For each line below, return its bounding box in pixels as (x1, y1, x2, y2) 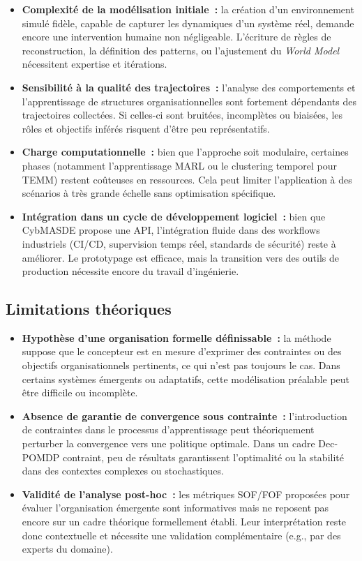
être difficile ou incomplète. (22, 385, 138, 400)
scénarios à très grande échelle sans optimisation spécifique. (22, 186, 276, 200)
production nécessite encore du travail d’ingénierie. (22, 264, 239, 278)
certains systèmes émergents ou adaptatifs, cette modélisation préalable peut (22, 371, 350, 386)
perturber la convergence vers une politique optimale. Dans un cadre (22, 436, 315, 451)
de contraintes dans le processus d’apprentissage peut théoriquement (22, 422, 315, 437)
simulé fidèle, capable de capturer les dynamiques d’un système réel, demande (22, 15, 354, 30)
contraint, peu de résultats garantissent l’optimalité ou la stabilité (62, 449, 344, 464)
